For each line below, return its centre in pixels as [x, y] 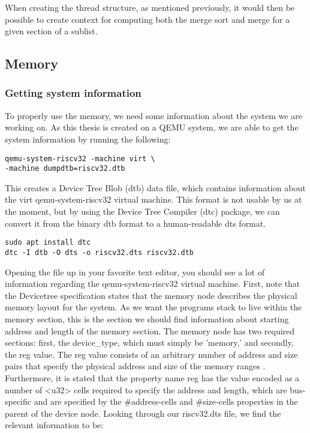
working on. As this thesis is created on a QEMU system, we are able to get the [152, 127]
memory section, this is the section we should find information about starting [147, 318]
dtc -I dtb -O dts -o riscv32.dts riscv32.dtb [99, 252]
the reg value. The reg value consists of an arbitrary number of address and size [151, 354]
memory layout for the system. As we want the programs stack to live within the [154, 307]
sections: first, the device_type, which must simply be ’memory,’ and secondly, [149, 342]
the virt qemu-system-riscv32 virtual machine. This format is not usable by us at [154, 199]
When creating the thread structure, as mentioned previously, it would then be [150, 7]
